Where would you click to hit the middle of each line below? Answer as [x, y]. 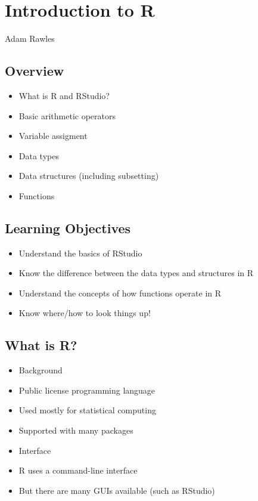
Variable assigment [53, 136]
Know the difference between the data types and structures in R [136, 273]
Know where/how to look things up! [85, 313]
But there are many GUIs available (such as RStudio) [117, 490]
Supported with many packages [76, 430]
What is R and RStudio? [64, 95]
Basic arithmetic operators [67, 115]
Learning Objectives [68, 228]
